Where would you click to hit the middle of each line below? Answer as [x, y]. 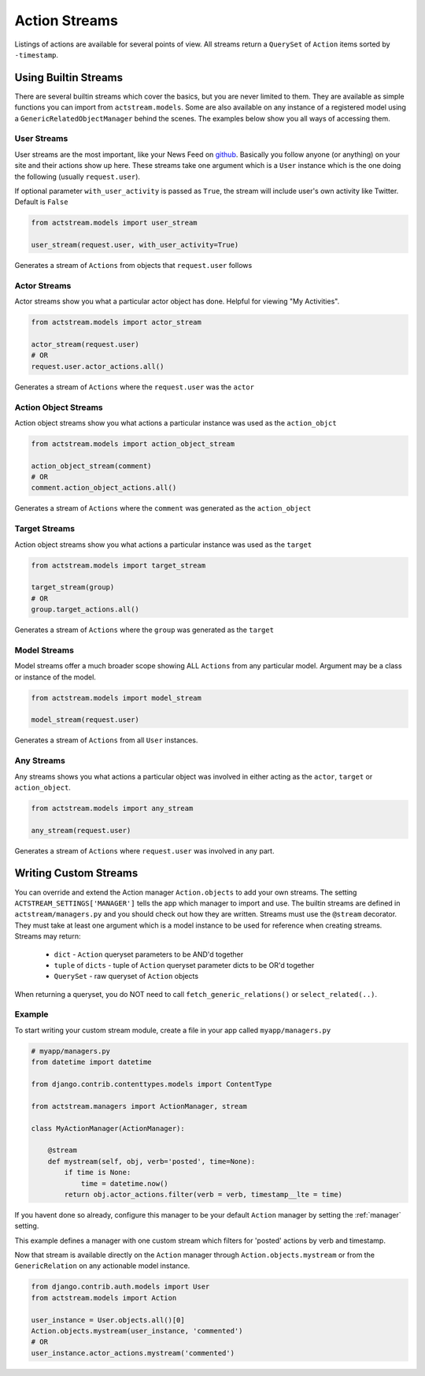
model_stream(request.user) [85, 720]
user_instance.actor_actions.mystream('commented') [133, 1353]
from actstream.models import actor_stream [116, 322]
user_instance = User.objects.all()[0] [108, 1320]
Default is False [41, 202]
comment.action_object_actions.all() [104, 488]
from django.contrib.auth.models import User [120, 1287]
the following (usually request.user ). [78, 177]
